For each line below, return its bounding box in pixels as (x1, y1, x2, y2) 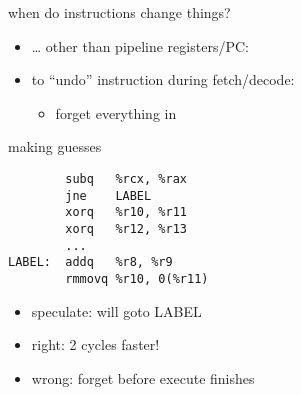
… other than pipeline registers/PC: (31, 35, 249, 56)
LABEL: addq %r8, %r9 (8, 255, 173, 270)
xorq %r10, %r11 (65, 205, 187, 220)
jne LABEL (65, 188, 152, 203)
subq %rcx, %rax (65, 171, 187, 186)
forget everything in (55, 102, 177, 123)
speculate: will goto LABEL (31, 300, 202, 321)
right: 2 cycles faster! (31, 334, 160, 355)
